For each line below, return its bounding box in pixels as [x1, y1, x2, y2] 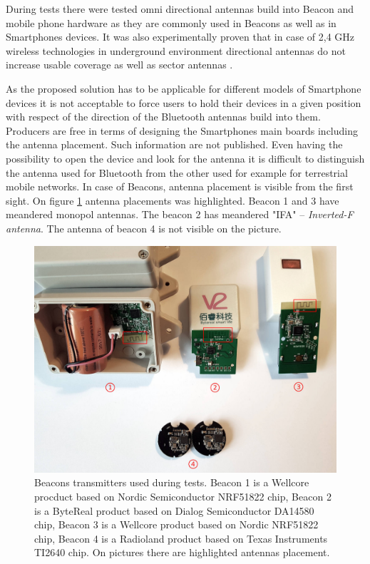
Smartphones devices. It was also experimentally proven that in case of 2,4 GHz [6, 29, 355, 44]
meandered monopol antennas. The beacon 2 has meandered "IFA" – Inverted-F [6, 207, 354, 222]
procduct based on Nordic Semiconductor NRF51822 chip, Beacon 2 [34, 488, 332, 503]
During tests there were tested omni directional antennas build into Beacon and [6, 1, 354, 16]
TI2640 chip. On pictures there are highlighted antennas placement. [34, 545, 330, 560]
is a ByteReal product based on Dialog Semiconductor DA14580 [34, 503, 314, 518]
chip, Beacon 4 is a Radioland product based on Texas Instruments [34, 530, 328, 545]
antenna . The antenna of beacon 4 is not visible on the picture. [6, 220, 282, 235]
